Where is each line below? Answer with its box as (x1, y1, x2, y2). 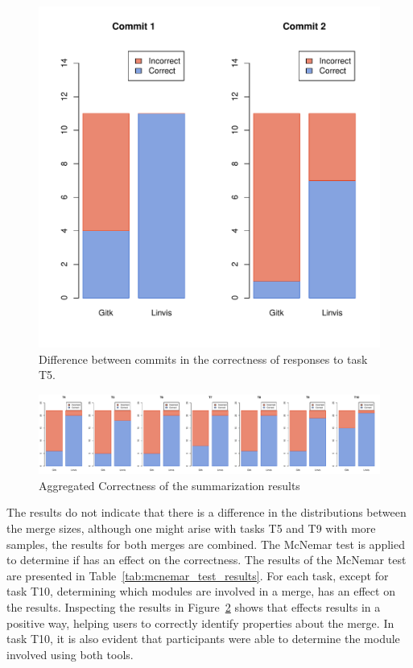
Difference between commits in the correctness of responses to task (39, 350, 368, 367)
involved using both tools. (6, 645, 134, 662)
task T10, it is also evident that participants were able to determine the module (6, 630, 400, 647)
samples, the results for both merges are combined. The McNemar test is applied (6, 535, 405, 552)
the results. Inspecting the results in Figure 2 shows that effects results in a (6, 598, 381, 615)
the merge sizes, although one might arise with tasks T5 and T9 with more (6, 519, 376, 536)
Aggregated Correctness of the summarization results (39, 476, 300, 493)
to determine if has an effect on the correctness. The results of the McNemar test (6, 551, 407, 568)
